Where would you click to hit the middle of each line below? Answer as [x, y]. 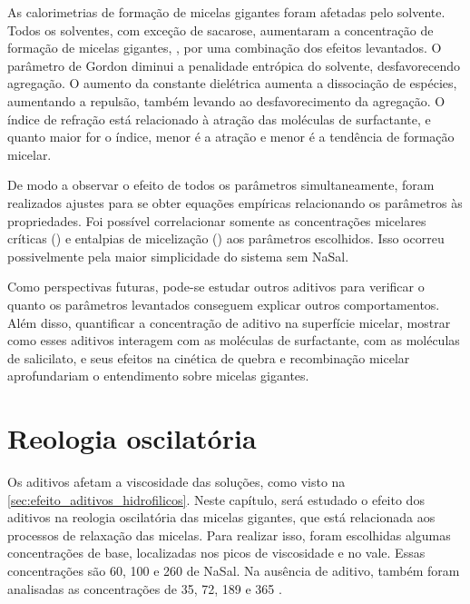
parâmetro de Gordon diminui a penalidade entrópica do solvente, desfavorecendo [234, 65]
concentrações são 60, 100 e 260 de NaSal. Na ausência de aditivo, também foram [234, 570]
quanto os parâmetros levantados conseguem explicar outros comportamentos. [224, 304]
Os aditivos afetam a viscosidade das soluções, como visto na [176, 481]
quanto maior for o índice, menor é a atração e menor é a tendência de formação [231, 137]
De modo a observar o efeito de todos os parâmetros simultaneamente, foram [221, 185]
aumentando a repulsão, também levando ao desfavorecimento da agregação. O [226, 100]
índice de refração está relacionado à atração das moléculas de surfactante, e [219, 119]
